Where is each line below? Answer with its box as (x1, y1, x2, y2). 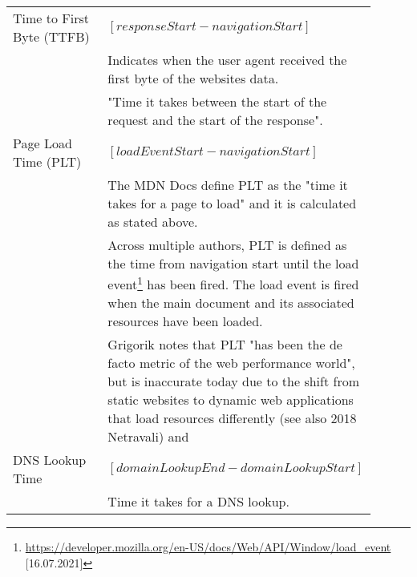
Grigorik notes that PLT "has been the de (107, 335, 342, 354)
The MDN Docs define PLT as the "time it (107, 176, 348, 194)
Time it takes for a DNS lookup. (107, 492, 289, 511)
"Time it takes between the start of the (107, 92, 327, 111)
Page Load (13, 134, 72, 152)
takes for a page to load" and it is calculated (107, 194, 357, 212)
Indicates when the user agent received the (107, 50, 347, 69)
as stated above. (107, 212, 198, 231)
